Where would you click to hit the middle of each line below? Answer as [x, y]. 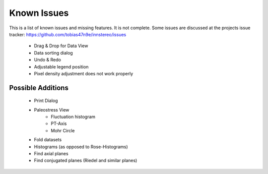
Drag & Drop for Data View [61, 46]
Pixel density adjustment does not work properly [84, 73]
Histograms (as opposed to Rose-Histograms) [81, 147]
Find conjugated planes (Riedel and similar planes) [86, 161]
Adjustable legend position [61, 66]
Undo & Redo [48, 60]
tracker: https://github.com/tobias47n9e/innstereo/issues [68, 34]
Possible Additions [39, 87]
